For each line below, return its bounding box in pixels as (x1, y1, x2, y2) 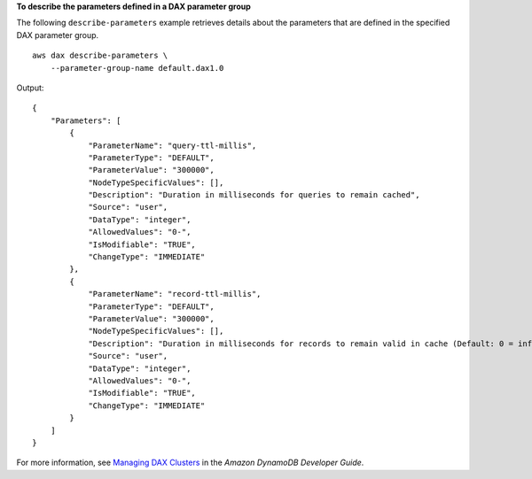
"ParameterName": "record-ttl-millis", (88, 289, 262, 299)
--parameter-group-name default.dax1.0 (50, 63, 224, 73)
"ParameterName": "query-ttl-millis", (88, 140, 257, 151)
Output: (16, 82, 44, 93)
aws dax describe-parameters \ (32, 50, 168, 61)
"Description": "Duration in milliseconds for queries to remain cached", (88, 190, 420, 200)
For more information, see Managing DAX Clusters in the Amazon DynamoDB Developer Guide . (16, 457, 364, 468)
